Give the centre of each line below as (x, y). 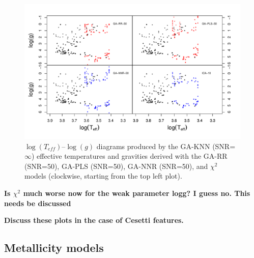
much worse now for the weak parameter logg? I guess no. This (137, 193)
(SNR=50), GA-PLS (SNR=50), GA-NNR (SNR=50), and (116, 166)
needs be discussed (38, 203)
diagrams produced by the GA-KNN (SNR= (166, 146)
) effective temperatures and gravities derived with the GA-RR (130, 156)
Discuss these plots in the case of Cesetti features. (94, 220)
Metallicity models (54, 248)
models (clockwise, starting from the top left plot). (103, 176)
